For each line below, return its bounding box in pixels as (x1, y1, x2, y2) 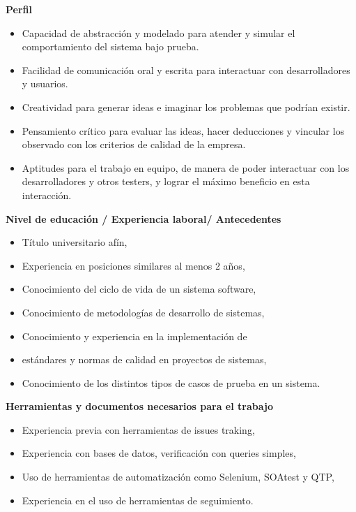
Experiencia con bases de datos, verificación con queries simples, (22, 446, 296, 460)
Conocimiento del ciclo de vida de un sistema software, (22, 281, 256, 296)
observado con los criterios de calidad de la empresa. (22, 137, 246, 152)
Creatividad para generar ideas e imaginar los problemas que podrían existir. (22, 99, 350, 114)
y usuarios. (22, 76, 68, 91)
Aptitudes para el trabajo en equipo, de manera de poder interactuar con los (22, 160, 350, 175)
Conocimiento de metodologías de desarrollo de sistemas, (22, 305, 265, 319)
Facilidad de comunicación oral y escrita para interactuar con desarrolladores (22, 62, 350, 77)
